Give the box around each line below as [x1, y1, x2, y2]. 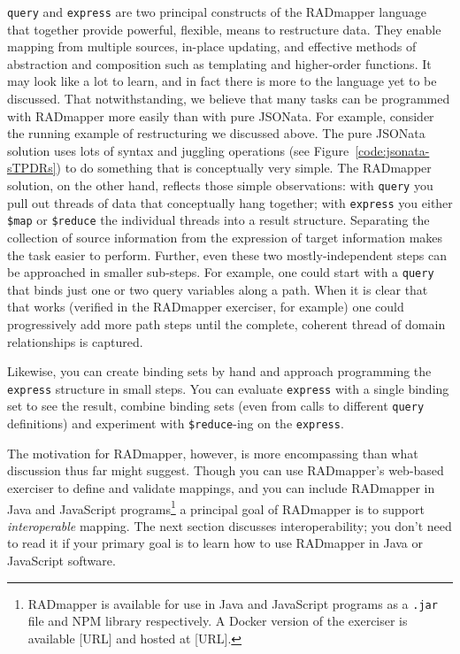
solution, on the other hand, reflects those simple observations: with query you [7, 176, 433, 194]
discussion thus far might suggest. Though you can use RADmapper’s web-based [7, 461, 444, 480]
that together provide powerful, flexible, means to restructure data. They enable [7, 19, 441, 38]
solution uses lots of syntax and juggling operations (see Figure [7, 141, 349, 159]
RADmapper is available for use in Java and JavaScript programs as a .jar [27, 594, 438, 612]
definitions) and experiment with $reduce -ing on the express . [7, 414, 344, 433]
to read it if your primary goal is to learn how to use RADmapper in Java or [7, 534, 424, 552]
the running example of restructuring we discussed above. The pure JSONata [7, 124, 425, 142]
